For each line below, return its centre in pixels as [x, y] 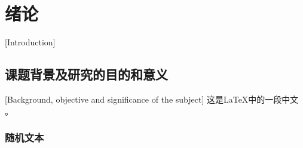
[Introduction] [30, 42]
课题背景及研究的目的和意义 [86, 74]
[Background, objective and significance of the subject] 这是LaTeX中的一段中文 [152, 99]
